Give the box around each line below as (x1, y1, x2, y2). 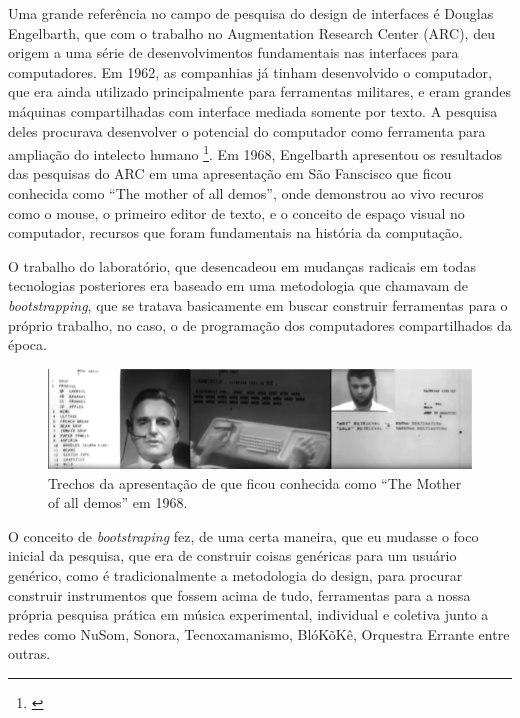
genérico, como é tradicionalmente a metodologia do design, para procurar (8, 564, 463, 585)
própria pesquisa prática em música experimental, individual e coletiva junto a (8, 604, 489, 625)
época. (8, 334, 47, 355)
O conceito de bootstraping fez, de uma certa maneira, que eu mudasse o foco (8, 525, 479, 546)
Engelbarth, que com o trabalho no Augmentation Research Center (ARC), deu (8, 22, 495, 43)
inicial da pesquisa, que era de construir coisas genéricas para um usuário (8, 545, 457, 566)
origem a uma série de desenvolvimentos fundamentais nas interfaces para (8, 42, 459, 63)
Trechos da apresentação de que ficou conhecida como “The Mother (48, 472, 462, 493)
